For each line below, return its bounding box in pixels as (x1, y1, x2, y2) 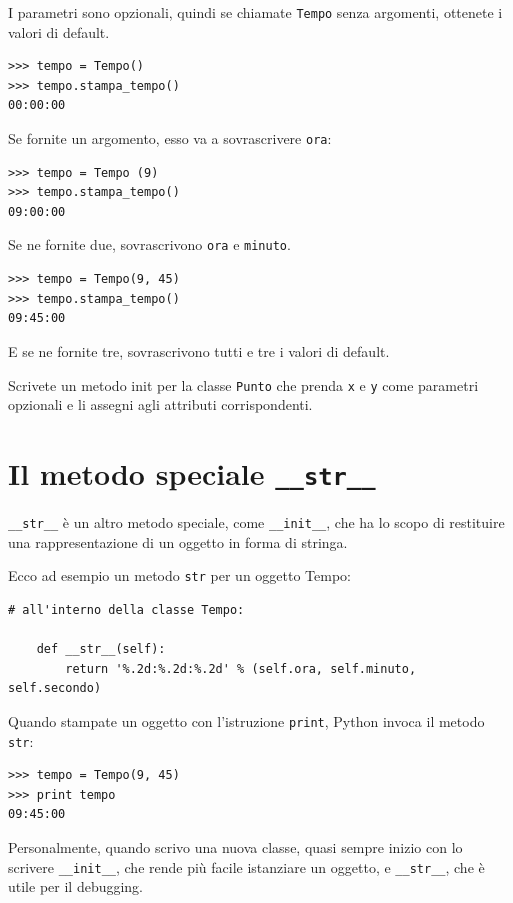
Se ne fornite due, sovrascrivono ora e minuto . (8, 234, 291, 255)
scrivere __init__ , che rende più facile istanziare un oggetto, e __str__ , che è (8, 856, 485, 877)
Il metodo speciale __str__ (8, 452, 376, 493)
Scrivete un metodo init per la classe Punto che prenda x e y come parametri (8, 374, 479, 395)
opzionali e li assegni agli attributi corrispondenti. (8, 394, 313, 415)
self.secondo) (8, 681, 102, 696)
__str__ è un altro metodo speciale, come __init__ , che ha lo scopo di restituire (8, 512, 505, 532)
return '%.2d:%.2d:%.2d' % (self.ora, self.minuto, (65, 661, 417, 676)
